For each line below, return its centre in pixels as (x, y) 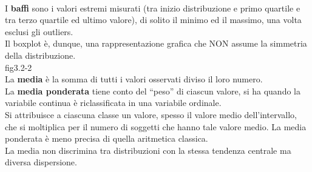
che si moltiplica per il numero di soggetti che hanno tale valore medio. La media (156, 126)
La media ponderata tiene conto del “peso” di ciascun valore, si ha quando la (153, 91)
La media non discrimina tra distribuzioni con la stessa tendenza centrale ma (148, 150)
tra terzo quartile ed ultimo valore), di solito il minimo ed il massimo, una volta (153, 20)
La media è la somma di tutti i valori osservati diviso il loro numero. (134, 79)
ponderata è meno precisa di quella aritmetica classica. (107, 138)
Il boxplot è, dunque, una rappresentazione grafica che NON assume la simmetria (156, 43)
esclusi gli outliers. (39, 31)
